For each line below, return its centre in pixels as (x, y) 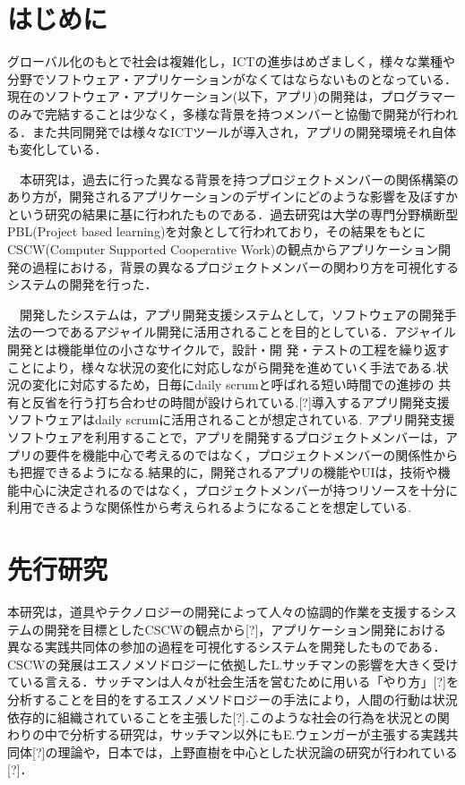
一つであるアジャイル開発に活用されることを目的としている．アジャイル (244, 332)
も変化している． (57, 149)
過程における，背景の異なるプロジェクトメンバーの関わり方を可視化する (245, 266)
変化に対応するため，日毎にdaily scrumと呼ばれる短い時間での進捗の (233, 384)
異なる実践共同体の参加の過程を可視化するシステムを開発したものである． (227, 647)
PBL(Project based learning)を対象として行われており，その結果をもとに (217, 231)
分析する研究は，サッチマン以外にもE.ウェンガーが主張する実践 (258, 734)
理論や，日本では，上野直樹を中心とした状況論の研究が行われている (258, 751)
